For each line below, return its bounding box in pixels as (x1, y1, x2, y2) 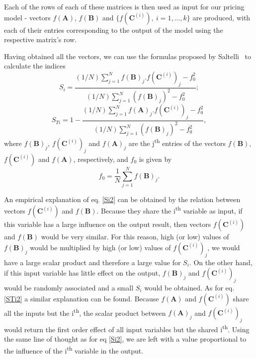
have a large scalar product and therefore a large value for (4, 257, 181, 267)
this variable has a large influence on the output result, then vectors (4, 219, 211, 229)
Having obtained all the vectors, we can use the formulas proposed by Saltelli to (4, 51, 252, 61)
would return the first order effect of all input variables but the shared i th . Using (4, 322, 250, 334)
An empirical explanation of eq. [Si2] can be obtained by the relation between (4, 194, 241, 204)
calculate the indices (4, 61, 66, 71)
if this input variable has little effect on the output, (4, 268, 161, 278)
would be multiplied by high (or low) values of (30, 242, 171, 252)
